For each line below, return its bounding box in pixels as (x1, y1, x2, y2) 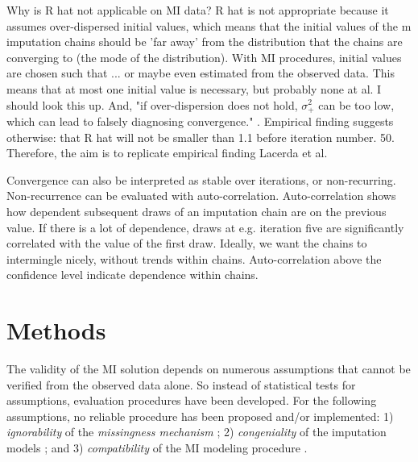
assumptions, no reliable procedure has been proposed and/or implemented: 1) (6, 407, 394, 424)
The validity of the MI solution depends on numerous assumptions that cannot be (6, 360, 411, 377)
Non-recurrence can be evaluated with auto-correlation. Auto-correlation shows (6, 187, 396, 204)
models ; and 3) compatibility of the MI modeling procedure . (6, 439, 308, 456)
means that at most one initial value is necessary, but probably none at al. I (6, 80, 382, 97)
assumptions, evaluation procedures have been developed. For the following (6, 392, 377, 409)
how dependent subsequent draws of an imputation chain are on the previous (6, 202, 387, 219)
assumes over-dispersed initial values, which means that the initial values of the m (6, 17, 412, 34)
